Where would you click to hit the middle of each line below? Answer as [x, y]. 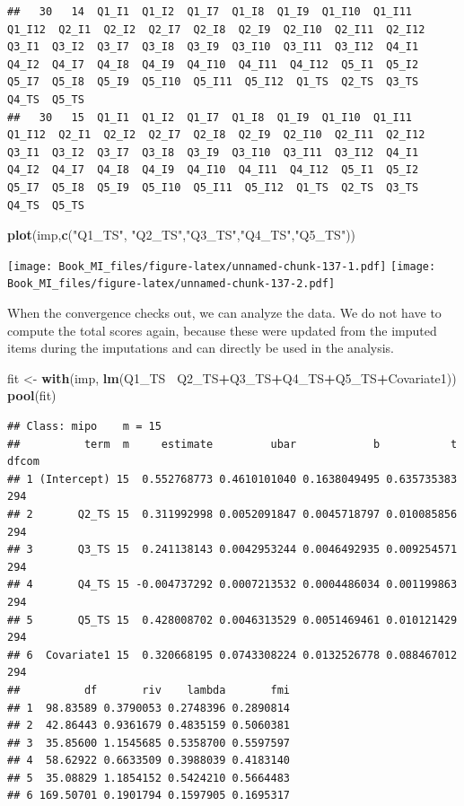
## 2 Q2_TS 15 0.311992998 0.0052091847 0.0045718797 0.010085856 [232, 514]
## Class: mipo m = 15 [84, 426]
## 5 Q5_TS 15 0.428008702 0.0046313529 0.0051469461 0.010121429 [232, 620]
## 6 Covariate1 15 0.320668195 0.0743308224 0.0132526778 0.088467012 [232, 655]
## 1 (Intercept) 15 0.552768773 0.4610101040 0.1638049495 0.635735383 [232, 479]
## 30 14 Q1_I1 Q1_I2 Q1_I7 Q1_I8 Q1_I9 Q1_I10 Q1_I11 [210, 12]
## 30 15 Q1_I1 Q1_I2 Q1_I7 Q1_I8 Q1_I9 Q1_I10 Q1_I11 [210, 117]
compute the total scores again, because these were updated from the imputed [222, 330]
